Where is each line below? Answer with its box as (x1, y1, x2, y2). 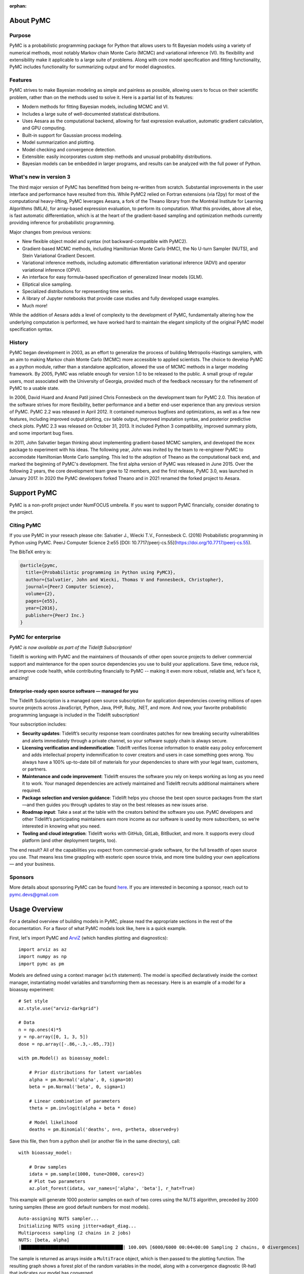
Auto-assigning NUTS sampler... (18, 1216, 99, 1222)
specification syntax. (9, 326, 53, 332)
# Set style (18, 998, 48, 1004)
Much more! (22, 302, 48, 308)
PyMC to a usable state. (9, 385, 59, 391)
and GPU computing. (22, 125, 66, 131)
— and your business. (9, 861, 55, 867)
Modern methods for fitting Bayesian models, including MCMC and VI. (22, 103, 169, 110)
